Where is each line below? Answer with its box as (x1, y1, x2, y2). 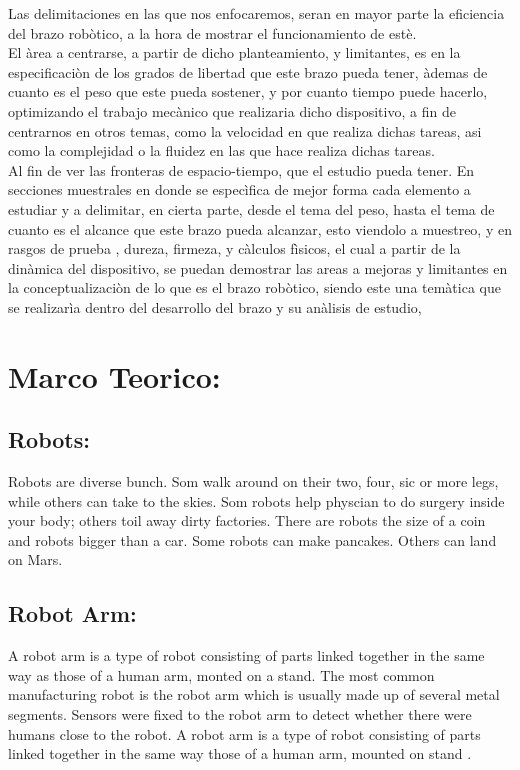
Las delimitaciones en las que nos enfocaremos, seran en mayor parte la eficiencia (8, 3, 505, 23)
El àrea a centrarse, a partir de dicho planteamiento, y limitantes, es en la (8, 42, 461, 63)
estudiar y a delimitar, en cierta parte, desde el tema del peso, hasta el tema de (8, 198, 495, 219)
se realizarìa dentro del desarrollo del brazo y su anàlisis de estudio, (8, 296, 422, 317)
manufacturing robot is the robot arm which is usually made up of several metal (8, 684, 500, 705)
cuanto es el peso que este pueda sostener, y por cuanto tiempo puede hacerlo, (8, 81, 488, 102)
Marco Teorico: (8, 355, 221, 396)
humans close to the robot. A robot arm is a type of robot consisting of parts (8, 723, 481, 744)
